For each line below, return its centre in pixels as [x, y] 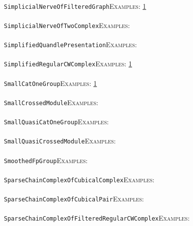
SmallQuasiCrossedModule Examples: [60, 141]
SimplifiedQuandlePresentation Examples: [70, 44]
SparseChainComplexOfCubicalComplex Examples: [79, 179]
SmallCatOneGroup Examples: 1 [51, 83]
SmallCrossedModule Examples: [51, 102]
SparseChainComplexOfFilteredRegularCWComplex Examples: [97, 218]
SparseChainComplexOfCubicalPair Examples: [74, 199]
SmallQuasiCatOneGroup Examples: [56, 122]
